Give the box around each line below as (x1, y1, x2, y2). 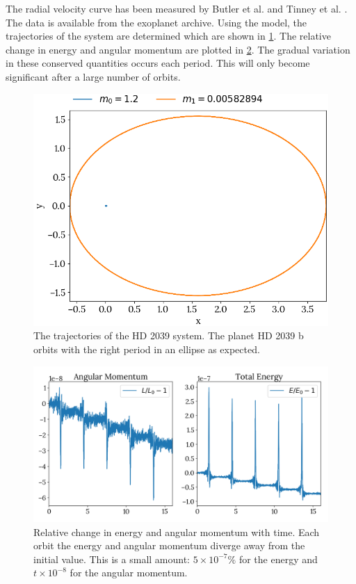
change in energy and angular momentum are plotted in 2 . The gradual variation (6, 42, 350, 56)
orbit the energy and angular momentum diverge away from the (33, 538, 305, 553)
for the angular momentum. (70, 565, 188, 580)
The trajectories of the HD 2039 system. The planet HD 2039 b (33, 328, 304, 343)
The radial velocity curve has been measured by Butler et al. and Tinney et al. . (6, 1, 348, 15)
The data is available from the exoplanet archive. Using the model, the (6, 15, 307, 29)
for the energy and (238, 551, 318, 566)
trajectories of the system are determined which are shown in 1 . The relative (6, 29, 331, 43)
